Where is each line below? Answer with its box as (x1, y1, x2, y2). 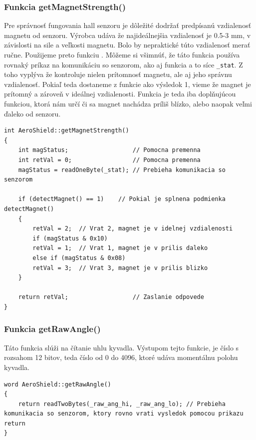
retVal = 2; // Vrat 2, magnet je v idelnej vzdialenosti (32, 225, 233, 232)
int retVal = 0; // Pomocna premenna (18, 156, 201, 163)
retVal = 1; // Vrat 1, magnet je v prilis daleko (32, 244, 208, 252)
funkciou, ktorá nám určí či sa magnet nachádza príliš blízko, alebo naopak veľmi (4, 98, 252, 109)
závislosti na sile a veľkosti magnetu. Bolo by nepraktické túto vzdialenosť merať (4, 39, 251, 50)
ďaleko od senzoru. (4, 108, 61, 118)
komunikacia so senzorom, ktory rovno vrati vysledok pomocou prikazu (4, 410, 244, 417)
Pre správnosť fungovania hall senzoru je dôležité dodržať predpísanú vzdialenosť (4, 20, 252, 30)
